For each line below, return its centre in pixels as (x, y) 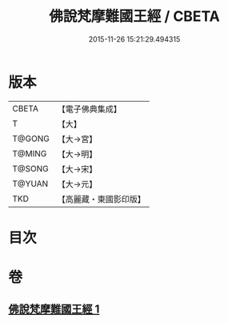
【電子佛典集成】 (89, 109)
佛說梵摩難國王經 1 (54, 309)
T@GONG (31, 139)
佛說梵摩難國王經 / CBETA (134, 16)
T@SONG (31, 168)
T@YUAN (30, 184)
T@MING (30, 153)
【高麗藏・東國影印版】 (101, 199)
